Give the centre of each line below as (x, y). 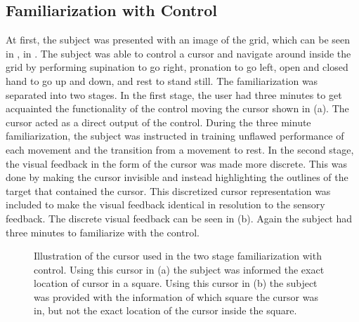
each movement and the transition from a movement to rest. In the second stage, (180, 149)
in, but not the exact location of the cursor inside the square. (165, 310)
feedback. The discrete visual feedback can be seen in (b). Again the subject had (179, 218)
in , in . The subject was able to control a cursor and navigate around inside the (178, 53)
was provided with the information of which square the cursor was (176, 296)
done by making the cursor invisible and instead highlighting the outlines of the (177, 177)
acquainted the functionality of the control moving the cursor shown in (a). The (177, 108)
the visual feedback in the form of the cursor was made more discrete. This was (176, 163)
